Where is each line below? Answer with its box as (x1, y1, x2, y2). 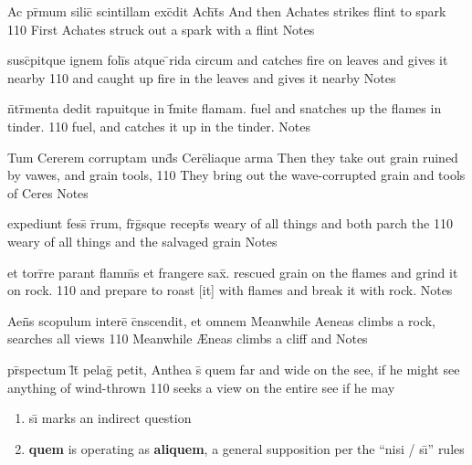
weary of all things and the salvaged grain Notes (7, 231, 278, 250)
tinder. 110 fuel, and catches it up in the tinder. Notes (7, 116, 310, 135)
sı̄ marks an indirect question (28, 408, 192, 428)
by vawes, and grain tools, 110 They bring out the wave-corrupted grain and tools (7, 165, 466, 185)
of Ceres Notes (7, 183, 89, 202)
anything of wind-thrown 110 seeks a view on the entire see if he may (7, 377, 395, 396)
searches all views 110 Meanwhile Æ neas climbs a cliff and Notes (7, 329, 368, 348)
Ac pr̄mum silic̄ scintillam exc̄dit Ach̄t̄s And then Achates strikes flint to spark (7, 2, 446, 20)
